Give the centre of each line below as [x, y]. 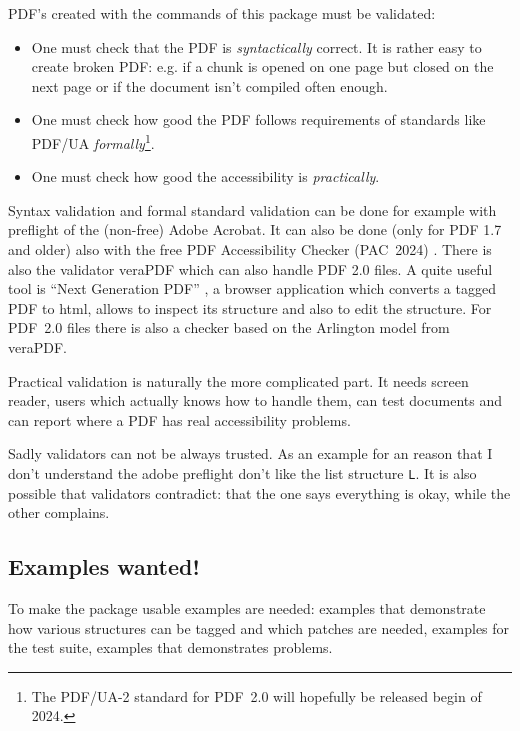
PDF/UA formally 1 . [93, 141]
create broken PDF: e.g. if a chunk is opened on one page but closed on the [262, 66]
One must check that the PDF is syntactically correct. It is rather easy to [256, 46]
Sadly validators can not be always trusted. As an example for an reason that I [250, 453]
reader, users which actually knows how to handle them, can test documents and [255, 400]
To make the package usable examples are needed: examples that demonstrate [247, 607]
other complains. [59, 512]
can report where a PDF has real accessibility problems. [179, 419]
